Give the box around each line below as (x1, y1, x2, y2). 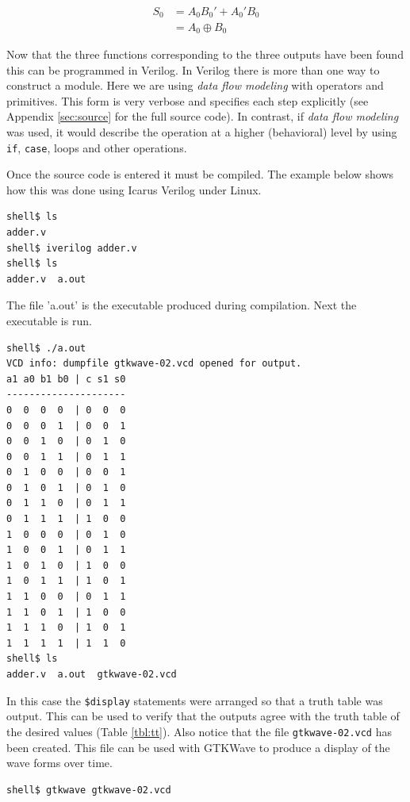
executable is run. (6, 312, 92, 328)
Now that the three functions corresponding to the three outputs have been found (6, 45, 404, 62)
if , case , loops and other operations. (6, 139, 187, 155)
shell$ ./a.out (6, 342, 86, 354)
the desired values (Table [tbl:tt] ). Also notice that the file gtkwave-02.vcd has (6, 723, 392, 739)
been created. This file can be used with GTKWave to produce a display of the (6, 739, 390, 755)
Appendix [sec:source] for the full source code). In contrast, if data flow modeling (6, 108, 399, 125)
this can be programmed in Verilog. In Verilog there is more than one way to (6, 61, 380, 78)
